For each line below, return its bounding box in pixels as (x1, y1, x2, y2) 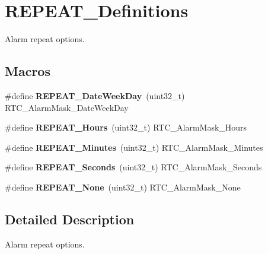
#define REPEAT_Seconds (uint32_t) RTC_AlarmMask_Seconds (5, 161, 262, 173)
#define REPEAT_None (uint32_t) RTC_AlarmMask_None (5, 180, 241, 193)
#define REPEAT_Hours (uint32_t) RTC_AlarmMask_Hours (5, 121, 247, 134)
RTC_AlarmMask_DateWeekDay (5, 101, 129, 113)
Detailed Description (5, 209, 135, 228)
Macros (5, 62, 50, 80)
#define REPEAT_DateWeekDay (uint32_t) (5, 89, 185, 101)
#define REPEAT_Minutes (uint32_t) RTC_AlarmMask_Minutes (5, 141, 263, 153)
